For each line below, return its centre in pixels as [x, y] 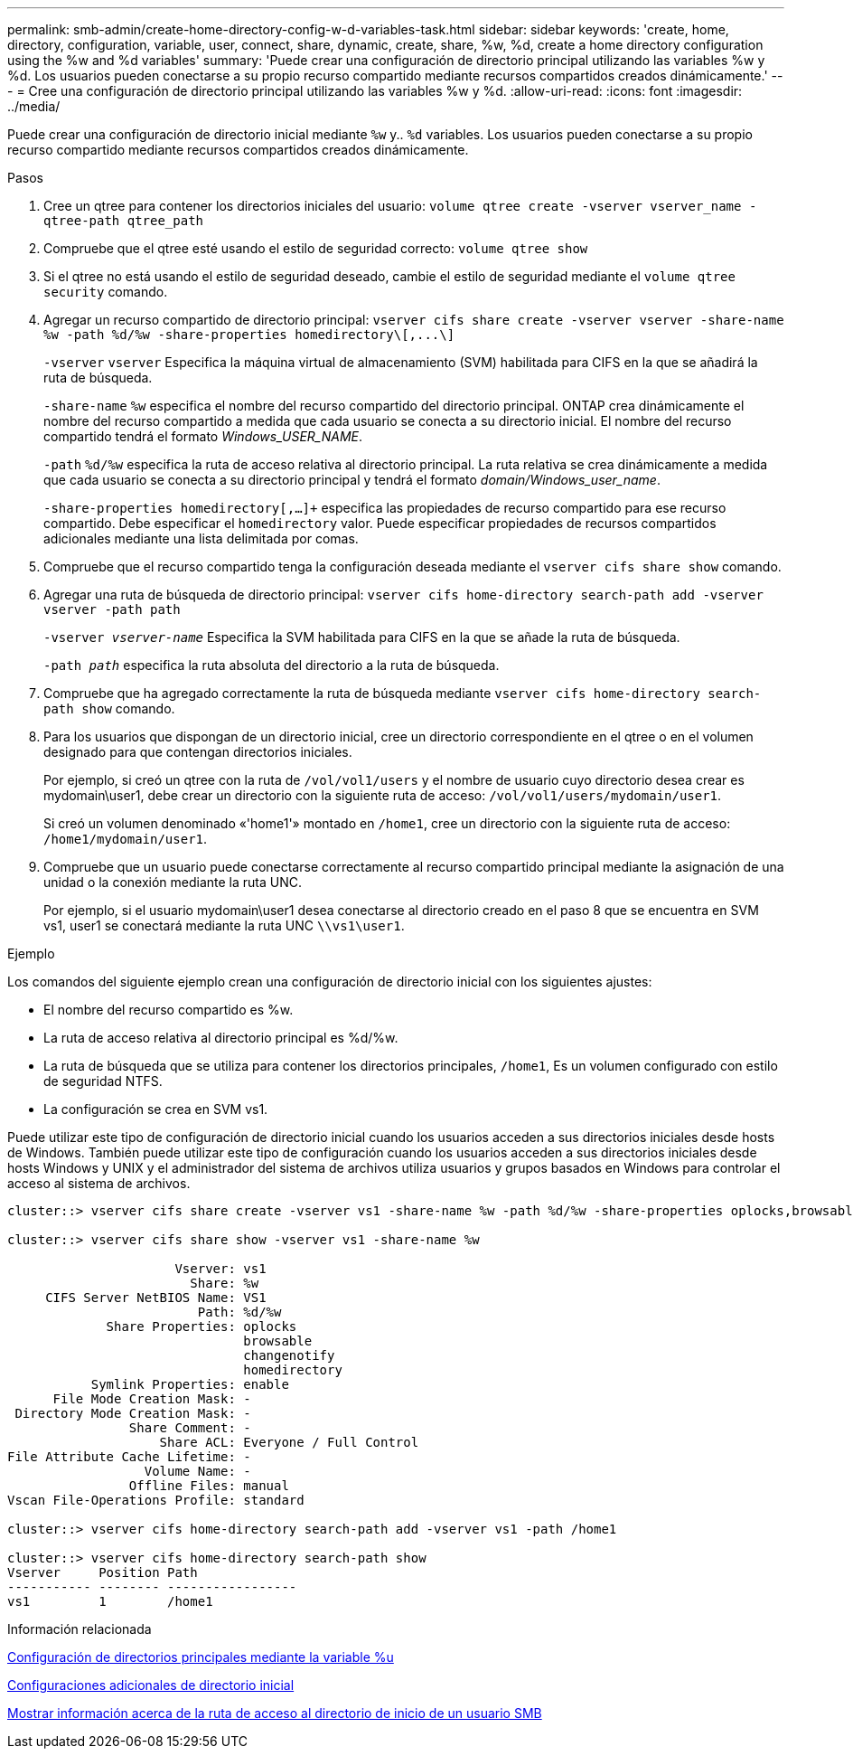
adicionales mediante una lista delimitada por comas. [201, 538]
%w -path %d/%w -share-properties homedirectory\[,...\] [249, 335]
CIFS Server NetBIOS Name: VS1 [156, 1298]
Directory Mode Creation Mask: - [133, 1413]
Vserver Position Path [103, 1572]
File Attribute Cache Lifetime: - [129, 1457]
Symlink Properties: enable [190, 1384]
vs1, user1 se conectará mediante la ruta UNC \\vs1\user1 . [224, 925]
